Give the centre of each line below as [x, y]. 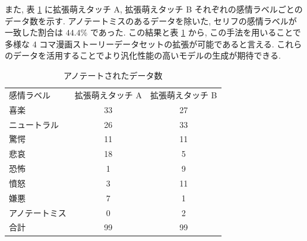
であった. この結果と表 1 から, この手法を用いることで [195, 32]
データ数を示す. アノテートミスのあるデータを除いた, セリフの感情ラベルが [151, 20]
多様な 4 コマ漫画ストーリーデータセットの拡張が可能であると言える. [140, 44]
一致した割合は [34, 32]
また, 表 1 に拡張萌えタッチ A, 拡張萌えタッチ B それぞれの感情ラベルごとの [154, 9]
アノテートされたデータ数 [113, 75]
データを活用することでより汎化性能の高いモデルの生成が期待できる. [147, 55]
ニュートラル [34, 124]
